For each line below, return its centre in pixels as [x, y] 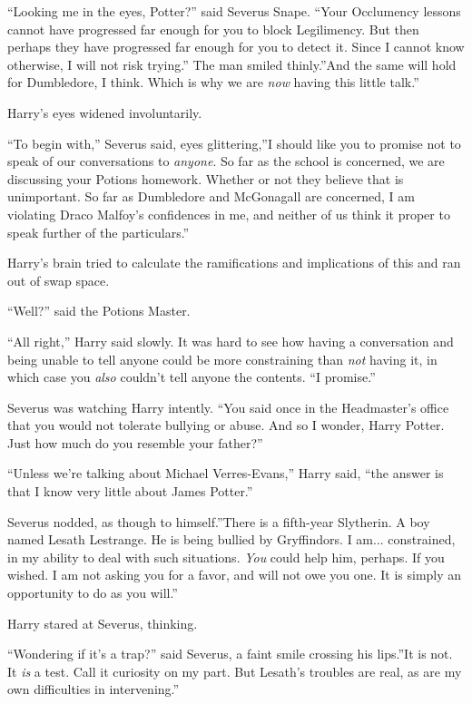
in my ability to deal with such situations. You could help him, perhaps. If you [226, 557]
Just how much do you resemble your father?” [135, 442]
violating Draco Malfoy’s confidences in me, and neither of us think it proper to [229, 214]
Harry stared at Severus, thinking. [103, 623]
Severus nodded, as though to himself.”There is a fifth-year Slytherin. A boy [219, 521]
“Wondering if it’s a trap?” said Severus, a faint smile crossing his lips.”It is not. [230, 654]
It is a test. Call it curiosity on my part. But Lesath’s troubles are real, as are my [235, 671]
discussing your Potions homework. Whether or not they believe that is [206, 178]
